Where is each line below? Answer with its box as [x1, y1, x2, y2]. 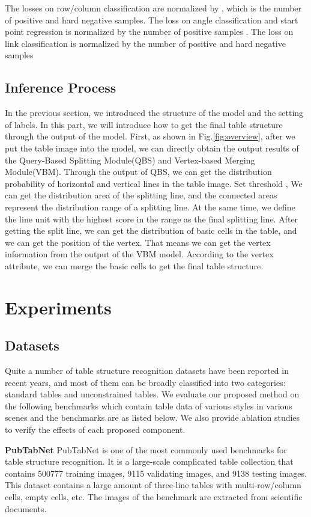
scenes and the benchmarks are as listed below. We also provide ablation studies [5, 411, 300, 424]
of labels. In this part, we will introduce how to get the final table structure [5, 118, 283, 130]
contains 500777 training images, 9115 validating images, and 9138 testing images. [5, 467, 307, 479]
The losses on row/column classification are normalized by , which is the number [5, 2, 302, 14]
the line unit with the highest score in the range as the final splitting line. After [5, 212, 298, 225]
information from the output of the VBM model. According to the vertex [5, 248, 274, 260]
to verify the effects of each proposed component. [5, 423, 186, 436]
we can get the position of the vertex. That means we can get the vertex [5, 236, 271, 248]
